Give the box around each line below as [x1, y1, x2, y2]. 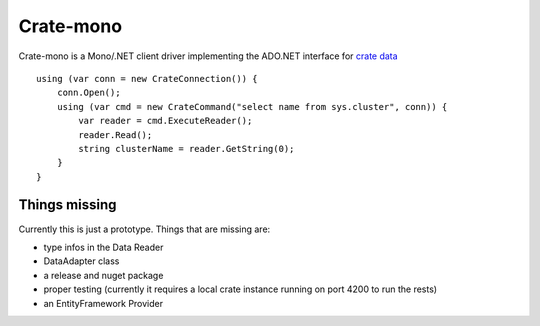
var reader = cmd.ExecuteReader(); [78, 115, 253, 127]
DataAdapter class [43, 255, 120, 267]
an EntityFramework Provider [43, 297, 164, 309]
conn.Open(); [56, 87, 121, 99]
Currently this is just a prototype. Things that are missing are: [18, 223, 271, 235]
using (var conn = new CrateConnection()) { [36, 73, 259, 84]
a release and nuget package [43, 269, 164, 281]
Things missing [18, 196, 117, 214]
